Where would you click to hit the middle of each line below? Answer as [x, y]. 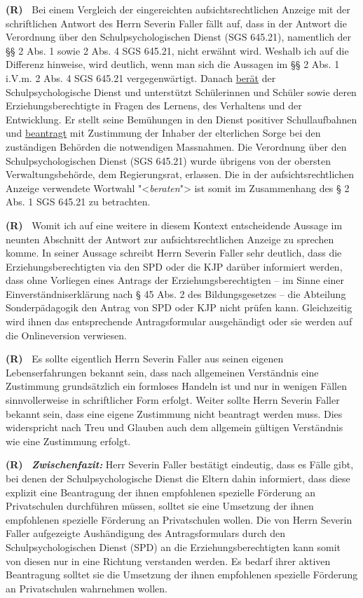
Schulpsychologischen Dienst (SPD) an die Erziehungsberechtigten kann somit [173, 546]
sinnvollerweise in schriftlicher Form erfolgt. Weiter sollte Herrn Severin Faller [173, 400]
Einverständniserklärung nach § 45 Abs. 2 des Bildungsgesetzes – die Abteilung [176, 293]
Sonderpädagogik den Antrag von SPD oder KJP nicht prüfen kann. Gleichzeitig [179, 307]
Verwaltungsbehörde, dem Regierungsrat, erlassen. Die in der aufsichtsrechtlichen [180, 174]
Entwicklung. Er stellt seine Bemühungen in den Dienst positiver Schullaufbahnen [181, 119]
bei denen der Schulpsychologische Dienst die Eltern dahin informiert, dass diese [178, 478]
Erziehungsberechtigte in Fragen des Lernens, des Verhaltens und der [154, 106]
